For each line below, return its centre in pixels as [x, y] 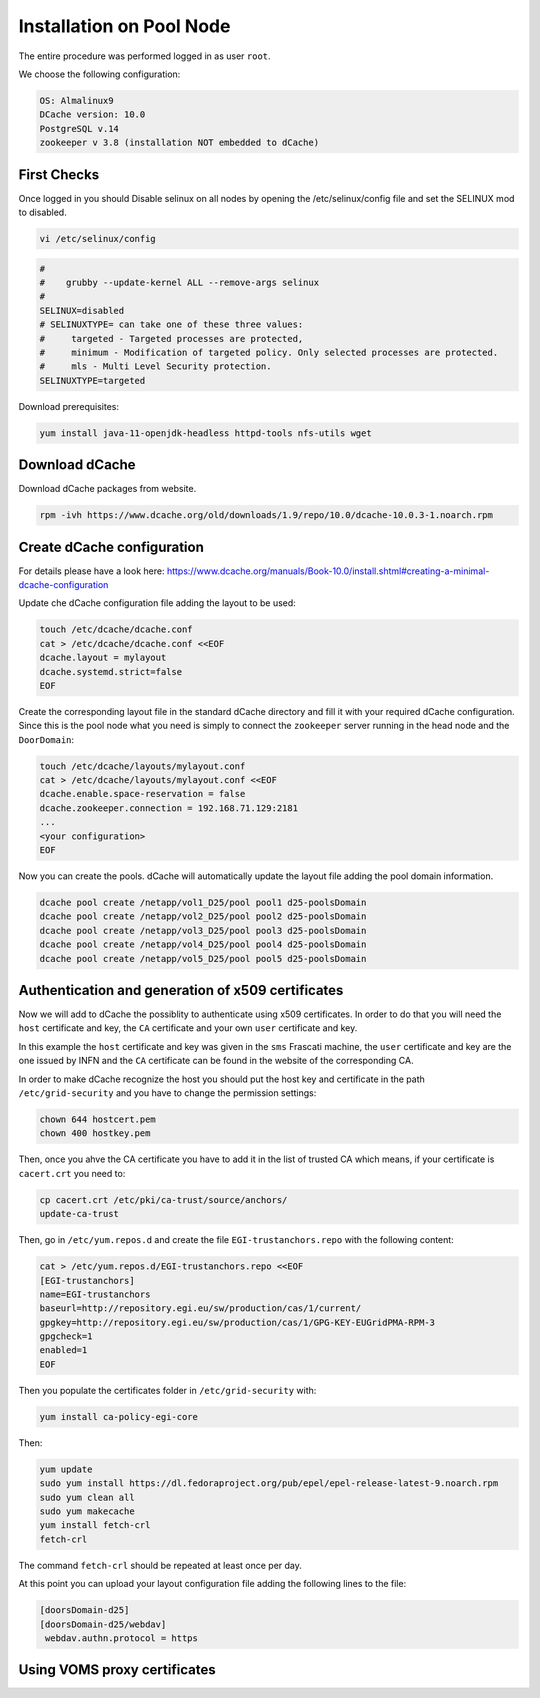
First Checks [59, 174]
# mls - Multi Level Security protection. [155, 366]
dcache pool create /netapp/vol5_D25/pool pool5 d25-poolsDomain [203, 958]
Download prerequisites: [69, 406]
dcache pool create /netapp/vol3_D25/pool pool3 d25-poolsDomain [203, 930]
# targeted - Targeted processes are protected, [171, 338]
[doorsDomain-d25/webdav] [103, 1624]
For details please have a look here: [91, 571]
